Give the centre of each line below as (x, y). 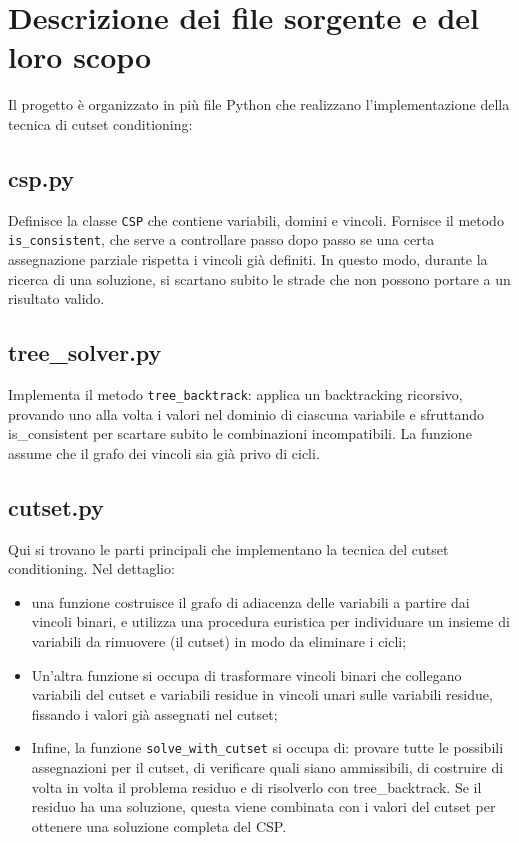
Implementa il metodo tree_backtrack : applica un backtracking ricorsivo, (235, 394)
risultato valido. (56, 298)
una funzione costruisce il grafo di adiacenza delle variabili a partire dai (250, 601)
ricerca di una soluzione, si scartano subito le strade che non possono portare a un (259, 278)
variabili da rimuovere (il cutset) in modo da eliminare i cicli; (219, 641)
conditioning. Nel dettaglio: (91, 568)
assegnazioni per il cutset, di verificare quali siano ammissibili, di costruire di (267, 767)
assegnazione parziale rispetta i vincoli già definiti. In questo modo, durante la (248, 259)
